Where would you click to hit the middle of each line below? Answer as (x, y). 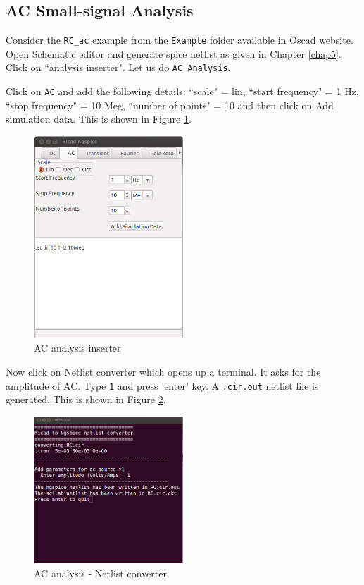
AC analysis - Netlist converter (100, 573)
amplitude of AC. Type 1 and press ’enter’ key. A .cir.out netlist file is (162, 385)
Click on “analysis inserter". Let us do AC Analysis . (118, 67)
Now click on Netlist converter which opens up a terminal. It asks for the (163, 371)
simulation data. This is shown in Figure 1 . (99, 119)
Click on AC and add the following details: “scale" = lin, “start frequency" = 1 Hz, (182, 91)
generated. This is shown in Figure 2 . (86, 399)
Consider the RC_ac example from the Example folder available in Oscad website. (180, 40)
